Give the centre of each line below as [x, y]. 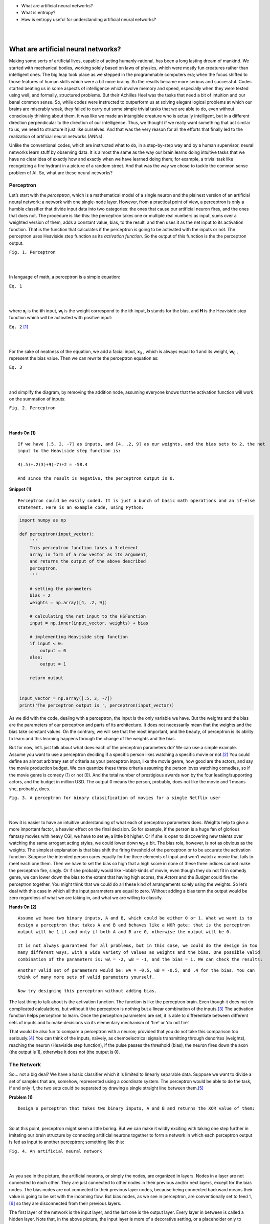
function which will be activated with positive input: [61, 318]
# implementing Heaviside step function [79, 637]
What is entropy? [38, 13]
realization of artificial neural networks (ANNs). [56, 136]
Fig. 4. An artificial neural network [56, 1151]
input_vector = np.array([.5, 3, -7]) [66, 698]
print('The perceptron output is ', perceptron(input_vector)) [97, 705]
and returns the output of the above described [88, 561]
